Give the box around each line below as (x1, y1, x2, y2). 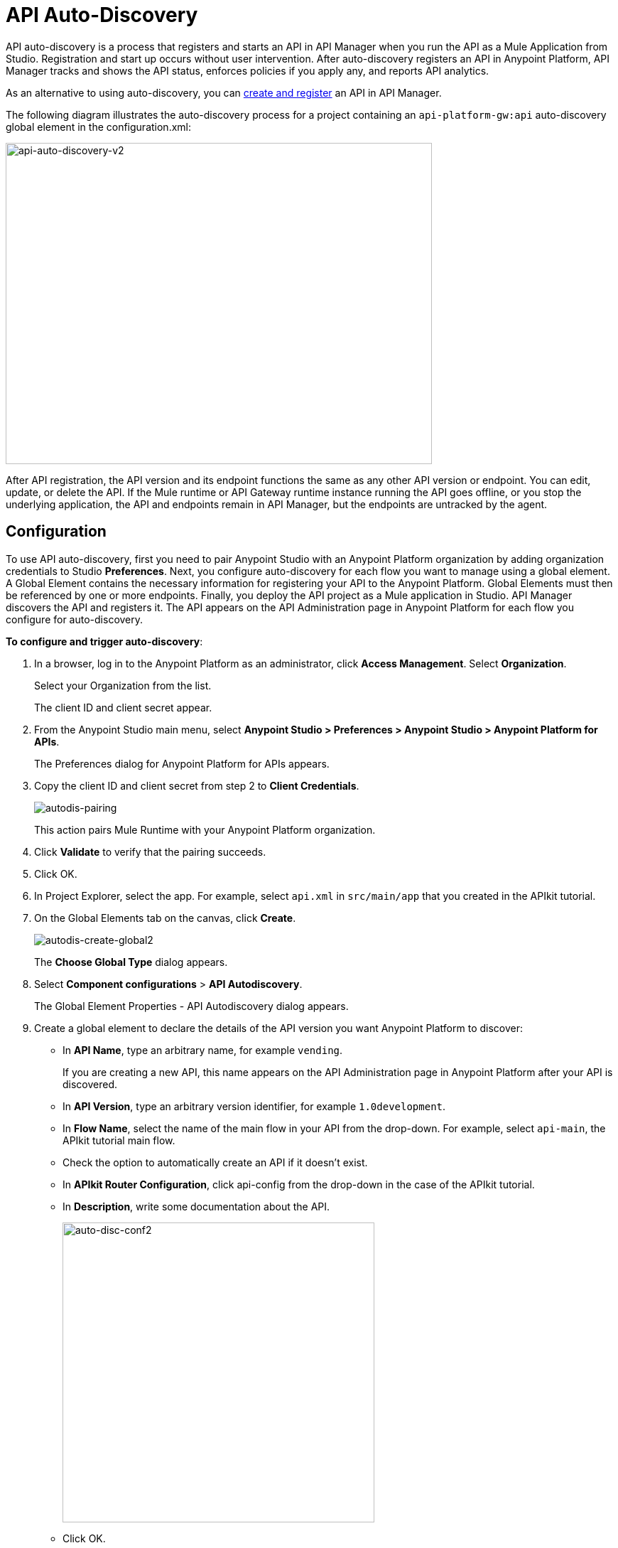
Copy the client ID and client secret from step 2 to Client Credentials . (34, 779, 359, 792)
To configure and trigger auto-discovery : (6, 635, 203, 647)
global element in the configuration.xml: (6, 120, 191, 133)
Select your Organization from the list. (34, 679, 212, 692)
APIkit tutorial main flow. (63, 1134, 175, 1146)
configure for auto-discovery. (6, 613, 143, 625)
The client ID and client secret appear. (34, 701, 212, 714)
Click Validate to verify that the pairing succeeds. (34, 845, 266, 858)
